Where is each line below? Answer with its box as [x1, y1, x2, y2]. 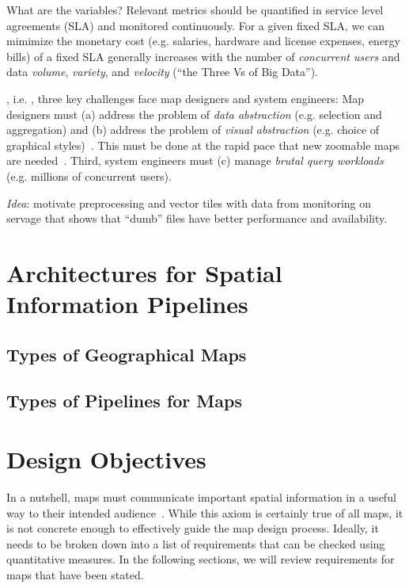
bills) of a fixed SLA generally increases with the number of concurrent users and [6, 48, 400, 64]
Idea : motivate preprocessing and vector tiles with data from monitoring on [6, 194, 372, 211]
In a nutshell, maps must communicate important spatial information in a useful [6, 488, 396, 505]
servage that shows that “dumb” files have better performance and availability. [6, 210, 388, 227]
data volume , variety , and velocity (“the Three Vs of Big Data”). [6, 63, 318, 80]
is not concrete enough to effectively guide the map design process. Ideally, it [6, 520, 379, 536]
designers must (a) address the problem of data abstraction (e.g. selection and [6, 105, 382, 122]
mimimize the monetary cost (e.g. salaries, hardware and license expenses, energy [6, 32, 400, 49]
